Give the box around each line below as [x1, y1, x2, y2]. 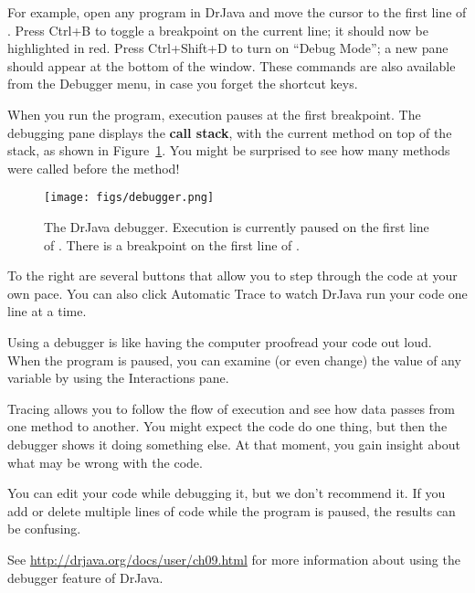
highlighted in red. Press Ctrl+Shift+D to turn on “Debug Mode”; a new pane [7, 38, 449, 58]
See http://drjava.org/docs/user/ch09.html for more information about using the [7, 549, 460, 568]
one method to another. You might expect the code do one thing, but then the [7, 417, 448, 436]
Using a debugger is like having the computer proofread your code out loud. [7, 332, 432, 351]
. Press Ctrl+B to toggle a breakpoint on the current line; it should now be [7, 20, 428, 39]
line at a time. [7, 302, 87, 321]
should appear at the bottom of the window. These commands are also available [7, 56, 456, 75]
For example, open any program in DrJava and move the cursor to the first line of [7, 3, 467, 21]
